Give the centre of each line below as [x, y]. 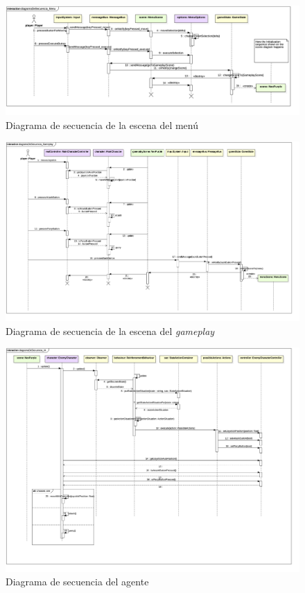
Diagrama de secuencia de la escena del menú [102, 124]
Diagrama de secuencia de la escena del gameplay [110, 330]
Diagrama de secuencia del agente [77, 582]
